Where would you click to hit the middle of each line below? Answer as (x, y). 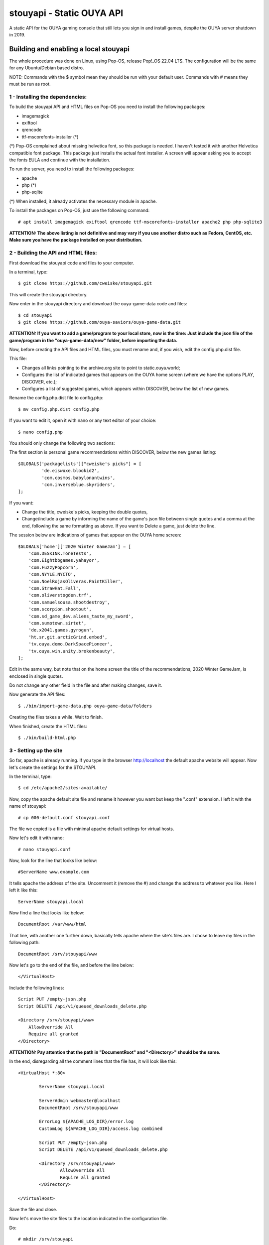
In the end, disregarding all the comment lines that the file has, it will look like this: (93, 1061)
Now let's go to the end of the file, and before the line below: (71, 965)
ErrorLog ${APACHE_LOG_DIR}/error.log (86, 1121)
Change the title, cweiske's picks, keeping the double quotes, (85, 512)
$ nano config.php (41, 432)
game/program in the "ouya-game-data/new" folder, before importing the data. (93, 340)
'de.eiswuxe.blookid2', (70, 471)
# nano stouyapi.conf (44, 849)
